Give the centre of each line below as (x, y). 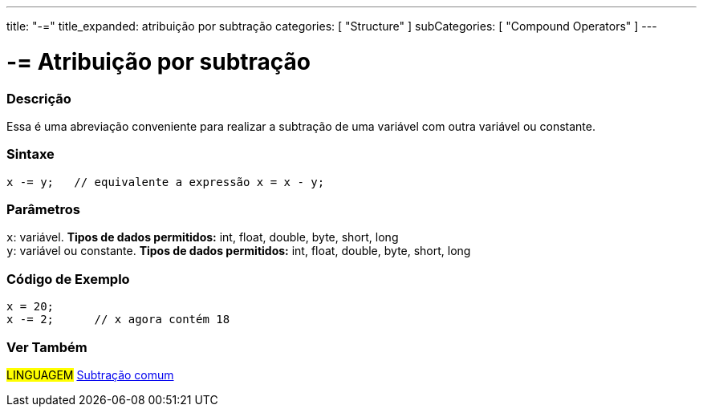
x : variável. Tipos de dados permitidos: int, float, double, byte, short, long (203, 237)
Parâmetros (43, 209)
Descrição (39, 98)
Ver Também (47, 347)
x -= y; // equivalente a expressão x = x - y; (166, 182)
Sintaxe (30, 154)
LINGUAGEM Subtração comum (90, 375)
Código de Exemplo (68, 279)
